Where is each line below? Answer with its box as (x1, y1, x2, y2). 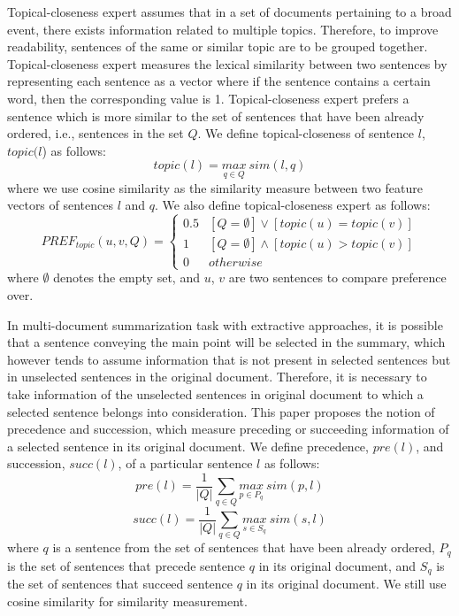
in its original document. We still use (246, 574, 447, 593)
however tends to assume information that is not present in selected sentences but (7, 350, 451, 368)
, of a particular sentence (118, 454, 253, 473)
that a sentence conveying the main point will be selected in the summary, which (7, 333, 446, 351)
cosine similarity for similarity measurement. (7, 591, 248, 610)
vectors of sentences (7, 196, 114, 214)
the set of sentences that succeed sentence (7, 574, 233, 593)
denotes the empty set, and (53, 268, 200, 287)
